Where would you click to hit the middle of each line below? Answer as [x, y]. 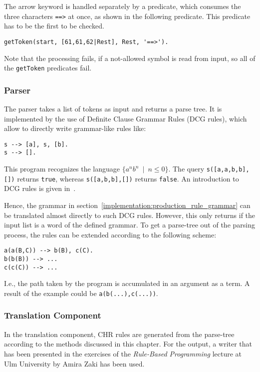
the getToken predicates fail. [48, 68]
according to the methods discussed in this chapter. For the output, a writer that [128, 344]
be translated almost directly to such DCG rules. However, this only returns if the [130, 215]
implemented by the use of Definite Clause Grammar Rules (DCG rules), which [126, 118]
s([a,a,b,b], [228, 170]
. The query [186, 169]
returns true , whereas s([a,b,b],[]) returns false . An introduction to [128, 178]
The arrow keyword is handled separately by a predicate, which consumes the [123, 6]
